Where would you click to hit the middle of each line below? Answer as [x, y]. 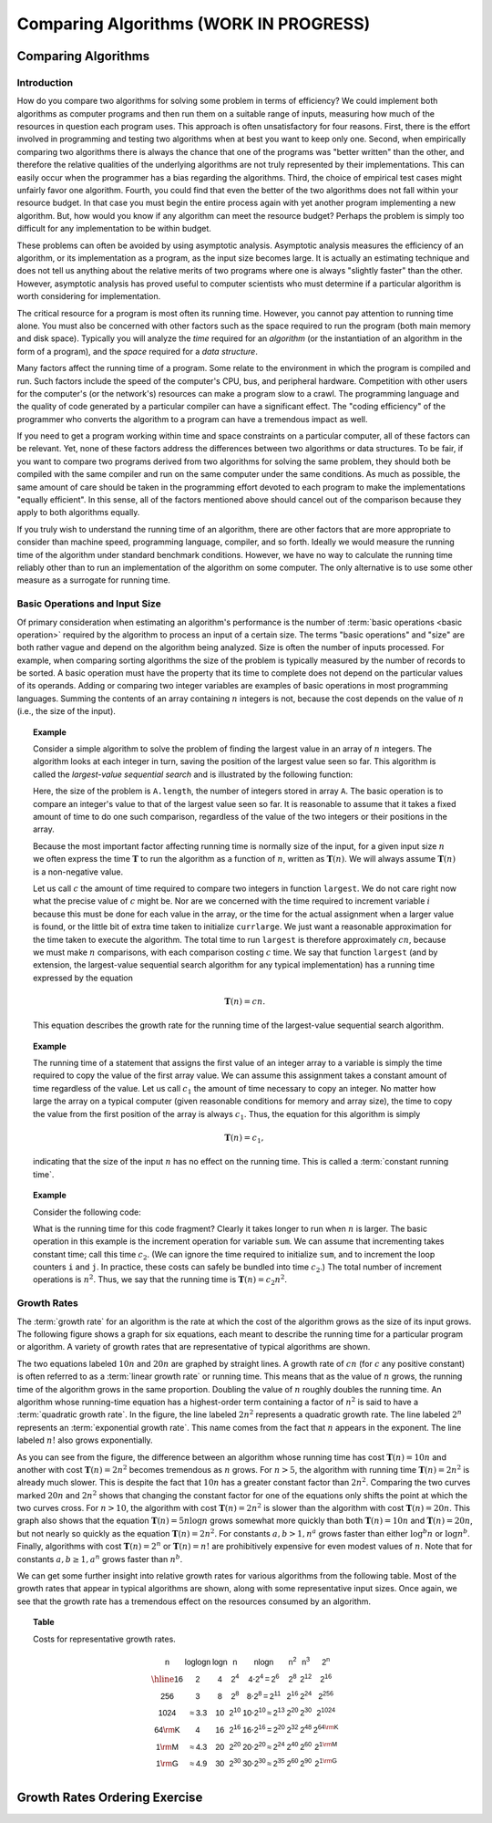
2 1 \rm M [326, 1746]
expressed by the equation [83, 978]
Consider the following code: [87, 1212]
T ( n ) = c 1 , [244, 1138]
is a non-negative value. [78, 872]
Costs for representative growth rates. [105, 1639]
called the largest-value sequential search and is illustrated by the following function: [193, 774]
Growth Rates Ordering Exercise [110, 1797]
